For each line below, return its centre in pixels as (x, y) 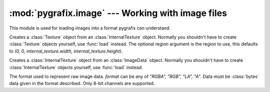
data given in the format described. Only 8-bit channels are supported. (82, 83)
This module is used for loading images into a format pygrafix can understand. (90, 28)
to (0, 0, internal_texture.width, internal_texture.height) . (66, 51)
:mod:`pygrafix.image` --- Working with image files (118, 13)
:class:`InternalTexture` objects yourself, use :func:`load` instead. (76, 67)
